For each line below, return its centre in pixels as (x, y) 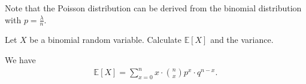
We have (20, 60)
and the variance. (242, 40)
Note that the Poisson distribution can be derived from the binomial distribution (153, 8)
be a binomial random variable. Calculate (105, 40)
